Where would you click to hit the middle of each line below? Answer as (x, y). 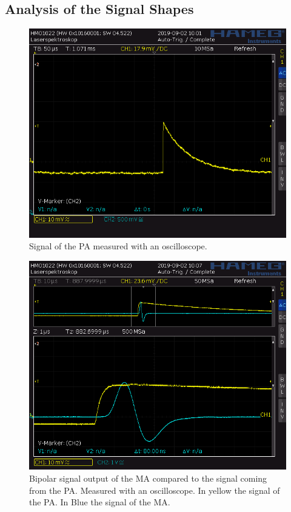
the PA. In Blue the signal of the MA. (100, 502)
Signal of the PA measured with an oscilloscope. (118, 246)
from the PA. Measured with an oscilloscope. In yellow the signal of (155, 490)
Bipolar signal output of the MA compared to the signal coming (148, 478)
